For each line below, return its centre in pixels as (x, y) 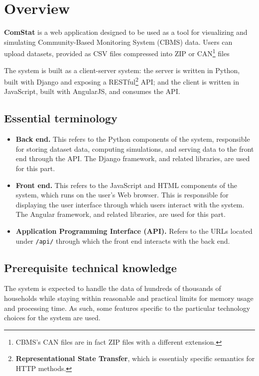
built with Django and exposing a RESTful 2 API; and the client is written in (122, 81)
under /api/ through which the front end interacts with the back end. (123, 240)
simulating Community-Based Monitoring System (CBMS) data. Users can (118, 42)
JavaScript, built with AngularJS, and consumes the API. (92, 91)
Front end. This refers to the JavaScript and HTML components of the (127, 185)
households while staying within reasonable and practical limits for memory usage (129, 298)
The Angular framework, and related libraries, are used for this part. (121, 214)
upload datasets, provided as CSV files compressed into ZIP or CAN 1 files (117, 52)
